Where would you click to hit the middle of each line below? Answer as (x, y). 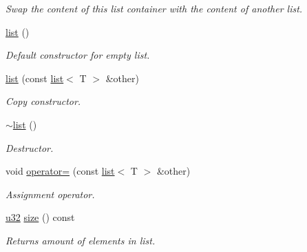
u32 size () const (40, 217)
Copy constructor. (43, 101)
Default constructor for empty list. (78, 55)
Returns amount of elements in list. (81, 240)
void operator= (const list (60, 171)
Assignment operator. (50, 194)
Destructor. (30, 147)
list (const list (35, 78)
